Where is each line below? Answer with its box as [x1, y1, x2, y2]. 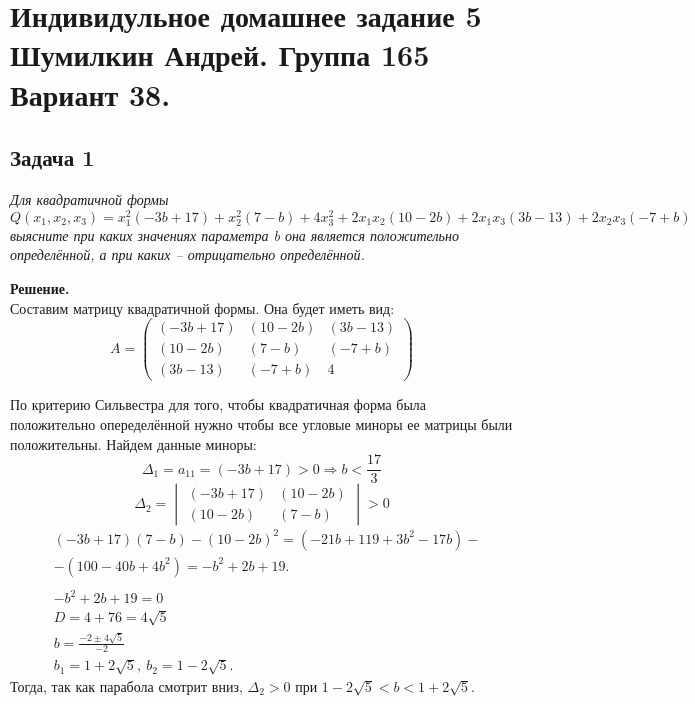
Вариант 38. [10, 73, 171, 114]
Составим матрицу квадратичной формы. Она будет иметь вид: [10, 297, 395, 318]
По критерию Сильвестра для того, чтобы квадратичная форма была [10, 394, 427, 415]
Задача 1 [10, 142, 95, 173]
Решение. [10, 277, 70, 298]
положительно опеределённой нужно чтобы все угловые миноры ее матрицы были [10, 413, 513, 434]
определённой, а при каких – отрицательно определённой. [10, 244, 365, 265]
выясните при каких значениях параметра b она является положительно [10, 224, 459, 245]
